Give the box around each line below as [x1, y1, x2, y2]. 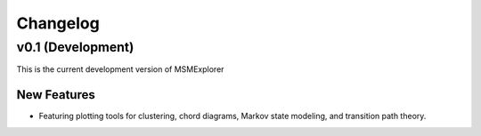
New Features [16, 87, 95, 102]
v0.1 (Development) [16, 39, 135, 55]
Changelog [16, 13, 100, 33]
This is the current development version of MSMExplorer [16, 64, 224, 75]
